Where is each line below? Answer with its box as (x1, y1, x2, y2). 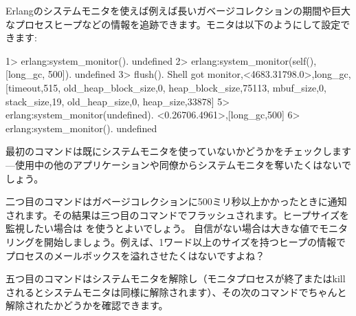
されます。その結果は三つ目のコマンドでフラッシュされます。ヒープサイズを (5, 207, 349, 222)
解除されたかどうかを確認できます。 (5, 298, 168, 313)
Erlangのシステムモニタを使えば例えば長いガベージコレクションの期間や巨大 (5, 3, 351, 17)
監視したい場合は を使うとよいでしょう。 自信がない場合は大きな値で (5, 221, 320, 235)
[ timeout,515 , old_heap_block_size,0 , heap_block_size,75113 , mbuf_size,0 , (5, 80, 326, 94)
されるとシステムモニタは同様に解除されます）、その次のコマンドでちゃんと (5, 284, 347, 299)
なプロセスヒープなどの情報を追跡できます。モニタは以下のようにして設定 (5, 17, 341, 31)
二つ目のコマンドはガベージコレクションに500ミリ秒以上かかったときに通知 (5, 194, 347, 209)
